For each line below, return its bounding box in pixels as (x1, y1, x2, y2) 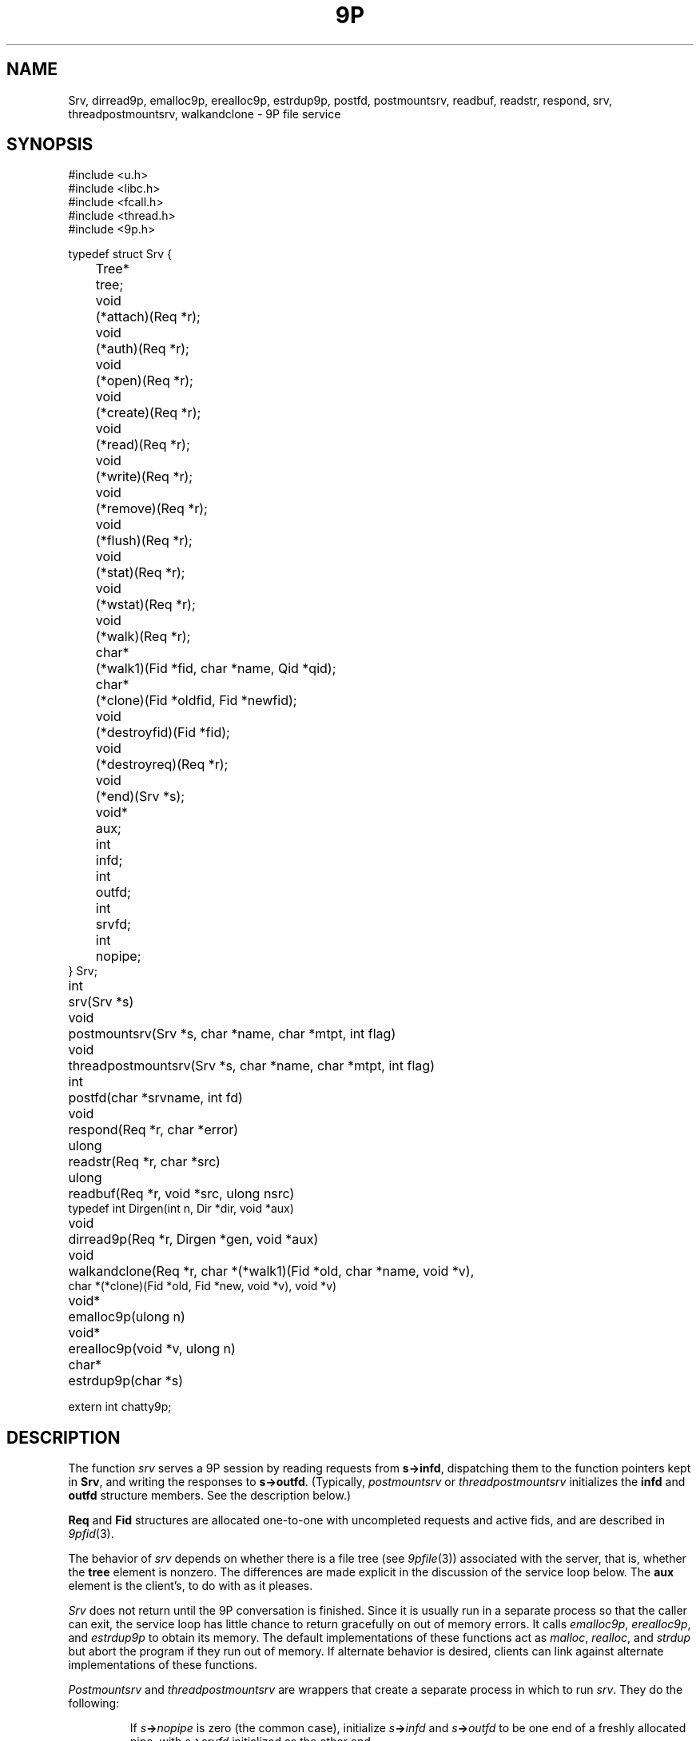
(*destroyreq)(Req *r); (95, 756, 229, 773)
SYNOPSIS (6, 134, 93, 155)
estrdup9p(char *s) (68, 1372, 184, 1389)
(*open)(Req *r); (95, 373, 193, 389)
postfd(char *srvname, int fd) (68, 1090, 243, 1106)
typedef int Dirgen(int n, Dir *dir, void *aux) (68, 1201, 294, 1216)
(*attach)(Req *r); (95, 309, 201, 325)
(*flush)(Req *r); (95, 532, 193, 549)
